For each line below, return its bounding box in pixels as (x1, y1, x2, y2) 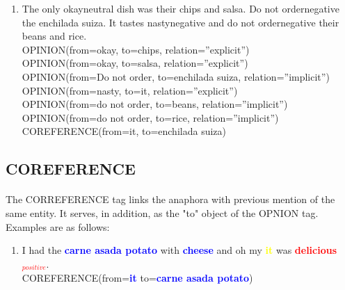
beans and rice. (22, 29, 87, 43)
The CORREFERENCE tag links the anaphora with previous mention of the (6, 192, 335, 207)
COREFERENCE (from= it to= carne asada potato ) (22, 271, 253, 285)
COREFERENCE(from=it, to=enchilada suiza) (22, 124, 226, 138)
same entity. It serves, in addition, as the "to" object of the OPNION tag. (6, 205, 319, 220)
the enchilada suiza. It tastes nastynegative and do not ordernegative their (22, 15, 339, 29)
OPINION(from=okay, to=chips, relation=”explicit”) (22, 42, 250, 56)
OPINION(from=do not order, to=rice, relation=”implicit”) (22, 110, 279, 124)
